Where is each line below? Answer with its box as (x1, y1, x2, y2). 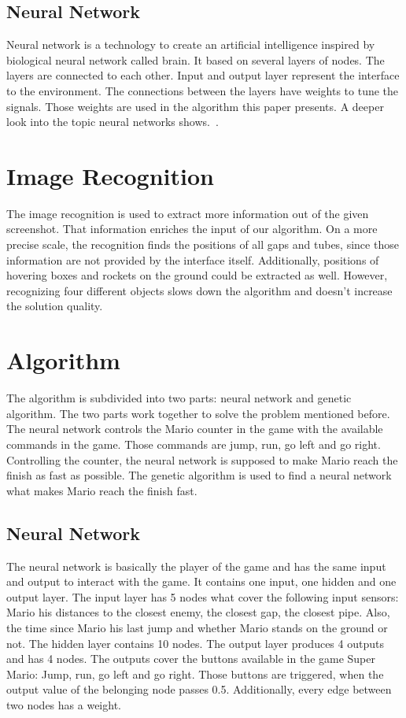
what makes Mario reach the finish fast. (6, 482, 197, 498)
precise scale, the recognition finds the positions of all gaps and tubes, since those (6, 236, 399, 253)
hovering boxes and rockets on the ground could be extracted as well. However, (6, 267, 388, 283)
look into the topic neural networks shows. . (6, 113, 219, 130)
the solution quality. (6, 298, 103, 314)
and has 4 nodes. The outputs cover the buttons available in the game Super (6, 650, 375, 667)
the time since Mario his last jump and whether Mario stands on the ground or (6, 619, 388, 635)
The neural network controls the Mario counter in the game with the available (6, 420, 383, 437)
